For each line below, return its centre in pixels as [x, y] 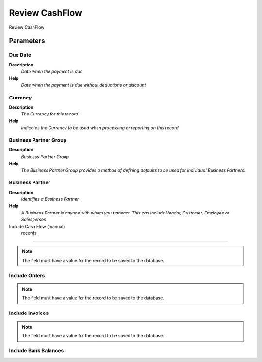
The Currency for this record [50, 114]
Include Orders [27, 275]
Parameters [27, 41]
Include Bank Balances [36, 351]
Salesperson [34, 220]
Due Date [20, 55]
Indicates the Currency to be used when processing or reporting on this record [100, 128]
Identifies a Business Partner [50, 199]
